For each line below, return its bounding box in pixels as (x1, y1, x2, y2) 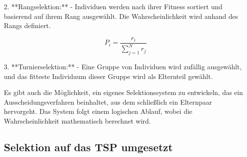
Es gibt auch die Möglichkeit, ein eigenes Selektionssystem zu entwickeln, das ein (4, 87, 243, 97)
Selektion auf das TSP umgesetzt (4, 139, 173, 154)
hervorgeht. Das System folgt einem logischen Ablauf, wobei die (4, 106, 192, 116)
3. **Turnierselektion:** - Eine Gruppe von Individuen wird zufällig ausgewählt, (4, 61, 242, 71)
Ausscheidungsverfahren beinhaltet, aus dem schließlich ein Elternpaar (4, 96, 212, 107)
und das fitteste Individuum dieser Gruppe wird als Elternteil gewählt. (4, 71, 213, 81)
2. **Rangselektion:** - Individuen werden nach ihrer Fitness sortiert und (4, 1, 223, 11)
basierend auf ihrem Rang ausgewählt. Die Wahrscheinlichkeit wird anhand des (4, 11, 238, 21)
